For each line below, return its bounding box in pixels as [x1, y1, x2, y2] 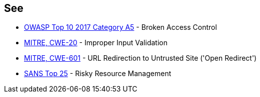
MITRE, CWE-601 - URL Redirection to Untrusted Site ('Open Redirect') [24, 54, 257, 63]
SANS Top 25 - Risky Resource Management [24, 69, 171, 78]
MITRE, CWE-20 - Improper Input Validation [24, 38, 167, 47]
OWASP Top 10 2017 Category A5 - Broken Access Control [24, 23, 217, 32]
